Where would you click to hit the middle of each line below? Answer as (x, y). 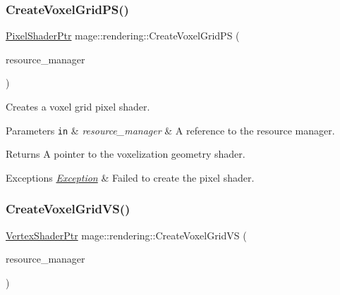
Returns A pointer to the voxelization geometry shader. (126, 154)
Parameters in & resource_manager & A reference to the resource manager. (170, 130)
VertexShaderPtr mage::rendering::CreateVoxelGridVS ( (126, 235)
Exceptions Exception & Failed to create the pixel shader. (130, 177)
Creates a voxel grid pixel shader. (78, 106)
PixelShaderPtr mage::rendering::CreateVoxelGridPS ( (123, 36)
